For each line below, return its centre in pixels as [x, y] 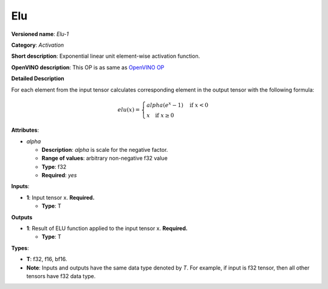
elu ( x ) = [129, 110]
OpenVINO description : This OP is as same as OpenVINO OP [88, 67]
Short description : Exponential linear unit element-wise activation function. [106, 56]
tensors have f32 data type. [61, 276]
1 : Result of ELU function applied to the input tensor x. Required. [107, 228]
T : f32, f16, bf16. [47, 259]
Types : [20, 248]
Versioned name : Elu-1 [40, 34]
